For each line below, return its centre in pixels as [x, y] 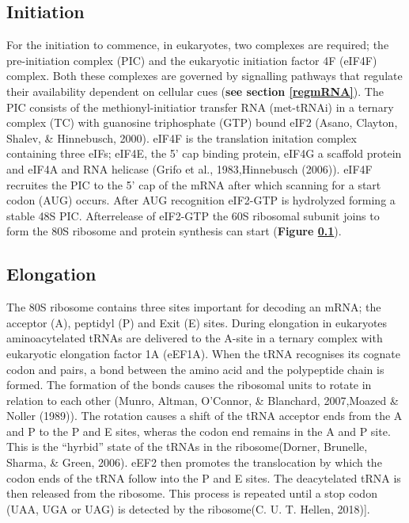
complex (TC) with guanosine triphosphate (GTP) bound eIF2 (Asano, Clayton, [202, 122]
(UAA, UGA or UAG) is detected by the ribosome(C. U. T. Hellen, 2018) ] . [188, 508]
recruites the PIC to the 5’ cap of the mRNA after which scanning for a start [194, 184]
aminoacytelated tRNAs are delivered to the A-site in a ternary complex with [195, 338]
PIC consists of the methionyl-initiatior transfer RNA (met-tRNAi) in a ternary [200, 107]
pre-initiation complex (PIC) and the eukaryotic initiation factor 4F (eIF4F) [192, 60]
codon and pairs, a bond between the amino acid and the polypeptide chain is [195, 369]
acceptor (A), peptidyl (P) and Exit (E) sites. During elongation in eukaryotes [197, 322]
